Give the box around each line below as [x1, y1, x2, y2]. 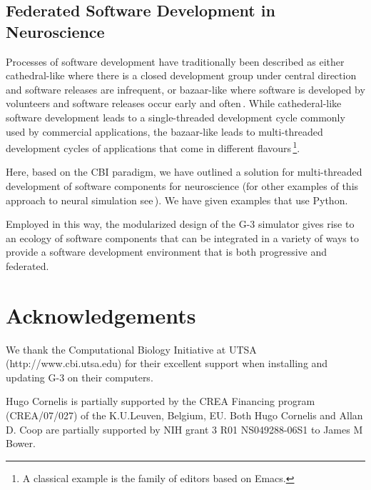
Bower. [6, 436, 36, 451]
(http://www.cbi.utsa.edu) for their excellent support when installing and [6, 356, 328, 371]
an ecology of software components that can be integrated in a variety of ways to [6, 230, 359, 245]
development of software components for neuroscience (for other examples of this [6, 179, 359, 193]
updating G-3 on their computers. [6, 369, 153, 384]
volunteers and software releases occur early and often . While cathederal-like [6, 96, 342, 111]
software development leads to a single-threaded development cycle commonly [6, 109, 345, 124]
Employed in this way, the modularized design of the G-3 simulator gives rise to [6, 216, 355, 231]
